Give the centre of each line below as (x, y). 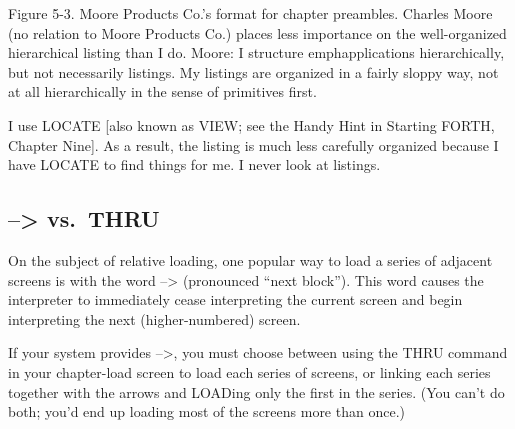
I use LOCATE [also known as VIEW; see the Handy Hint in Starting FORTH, (251, 124)
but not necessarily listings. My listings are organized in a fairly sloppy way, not (253, 71)
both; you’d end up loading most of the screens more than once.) (206, 411)
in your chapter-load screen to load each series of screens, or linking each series (249, 371)
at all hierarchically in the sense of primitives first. (162, 91)
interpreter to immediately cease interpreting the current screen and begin (235, 299)
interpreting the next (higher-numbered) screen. (154, 318)
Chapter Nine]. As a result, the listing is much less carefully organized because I (253, 144)
